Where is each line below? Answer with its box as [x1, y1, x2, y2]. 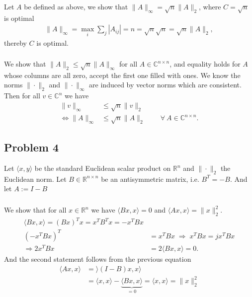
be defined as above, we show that [24, 1, 128, 11]
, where [198, 1, 221, 11]
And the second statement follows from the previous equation [4, 253, 191, 264]
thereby [4, 37, 27, 48]
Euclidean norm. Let [4, 173, 67, 184]
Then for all [4, 90, 40, 101]
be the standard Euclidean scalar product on [34, 163, 171, 173]
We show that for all [4, 205, 67, 215]
